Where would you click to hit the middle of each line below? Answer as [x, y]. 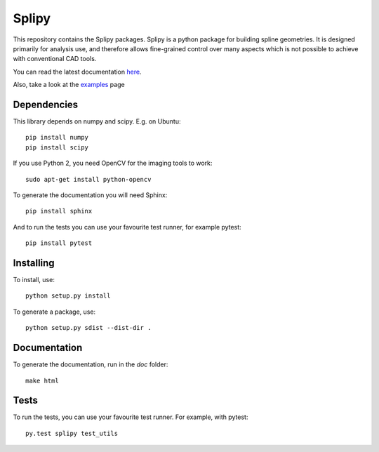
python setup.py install [68, 296]
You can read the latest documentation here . [77, 72]
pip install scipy [57, 147]
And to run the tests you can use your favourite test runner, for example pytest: [127, 227]
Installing [34, 263]
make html [42, 380]
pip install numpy [57, 138]
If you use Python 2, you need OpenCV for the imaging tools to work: [113, 163]
